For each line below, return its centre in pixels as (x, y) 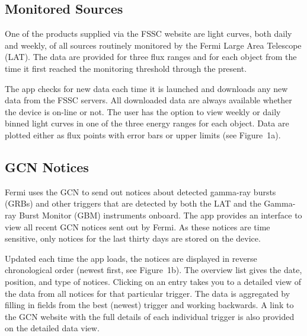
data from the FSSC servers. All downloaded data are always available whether (148, 100)
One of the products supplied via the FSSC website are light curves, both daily (148, 34)
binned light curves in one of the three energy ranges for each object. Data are (147, 123)
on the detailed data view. (52, 328)
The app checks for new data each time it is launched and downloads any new (146, 88)
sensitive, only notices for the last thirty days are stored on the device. (133, 238)
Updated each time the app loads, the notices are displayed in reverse (131, 258)
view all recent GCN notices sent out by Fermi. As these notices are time (137, 226)
